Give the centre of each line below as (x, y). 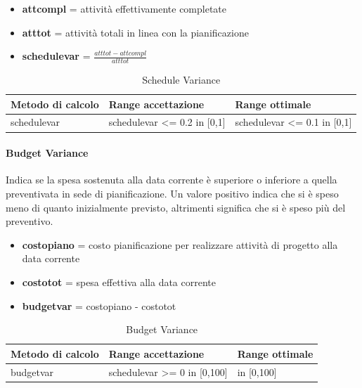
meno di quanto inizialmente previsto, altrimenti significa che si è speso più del (176, 207)
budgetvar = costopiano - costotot (99, 305)
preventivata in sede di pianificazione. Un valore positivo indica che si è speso (172, 193)
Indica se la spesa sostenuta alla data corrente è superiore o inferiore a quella (172, 180)
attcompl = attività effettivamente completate (124, 8)
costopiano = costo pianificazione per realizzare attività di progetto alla (180, 244)
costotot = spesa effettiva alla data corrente (119, 282)
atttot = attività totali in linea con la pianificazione (135, 32)
